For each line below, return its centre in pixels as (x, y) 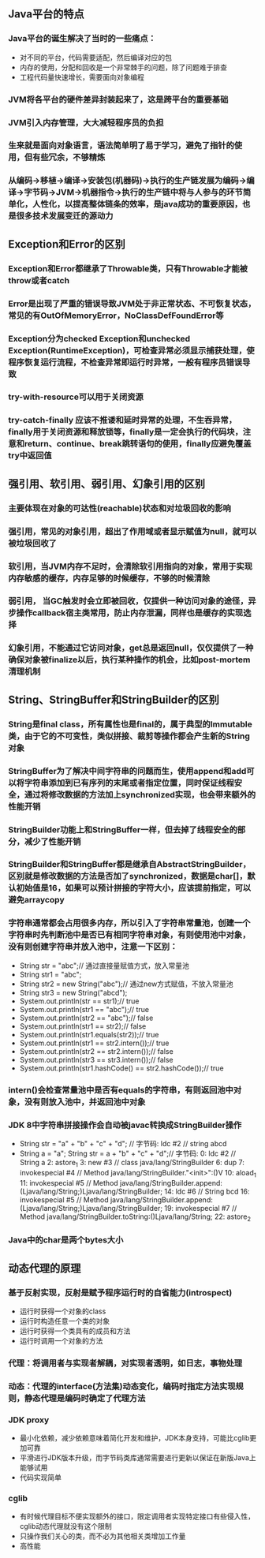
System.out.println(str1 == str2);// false (83, 1026)
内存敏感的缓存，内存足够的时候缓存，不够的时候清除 (109, 578)
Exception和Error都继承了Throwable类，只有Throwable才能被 (128, 268)
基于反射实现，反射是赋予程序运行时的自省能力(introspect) (120, 1292)
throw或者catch (39, 280)
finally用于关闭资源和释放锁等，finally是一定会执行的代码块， (125, 432)
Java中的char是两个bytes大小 (66, 1240)
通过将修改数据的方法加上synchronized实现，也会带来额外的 (140, 794)
